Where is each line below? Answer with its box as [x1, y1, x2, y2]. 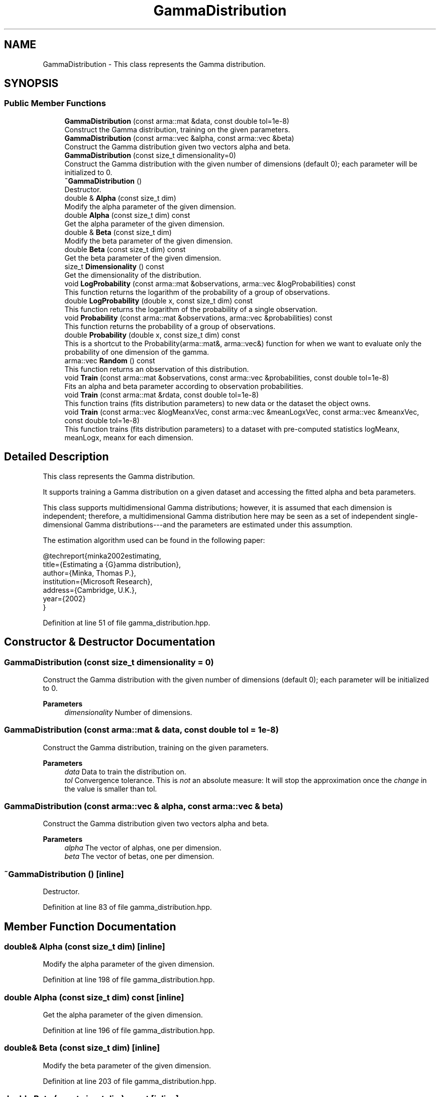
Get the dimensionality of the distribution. [64, 270, 201, 279]
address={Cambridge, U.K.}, [43, 585, 137, 594]
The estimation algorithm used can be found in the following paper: [43, 535, 265, 544]
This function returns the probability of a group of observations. [64, 322, 276, 331]
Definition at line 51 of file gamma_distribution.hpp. [43, 618, 210, 627]
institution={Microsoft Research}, [43, 577, 153, 586]
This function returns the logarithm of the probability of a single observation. [64, 304, 318, 314]
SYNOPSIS [4, 77, 59, 90]
